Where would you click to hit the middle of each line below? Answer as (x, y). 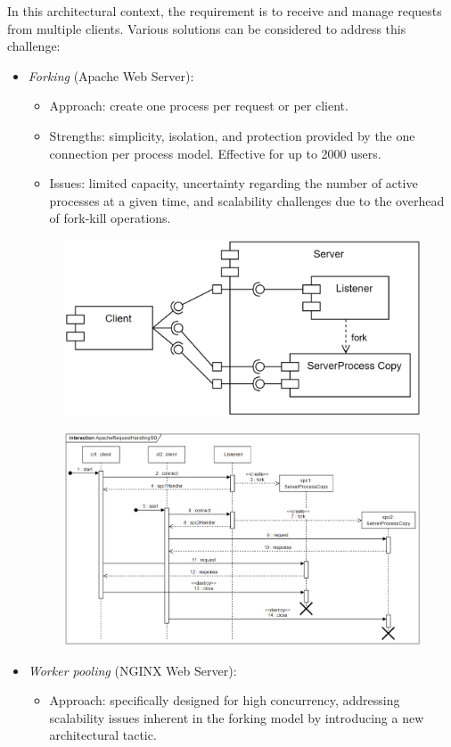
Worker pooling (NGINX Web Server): (132, 670)
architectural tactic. (103, 735)
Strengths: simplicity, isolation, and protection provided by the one (232, 135)
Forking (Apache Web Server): (111, 75)
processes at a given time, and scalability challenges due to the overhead (247, 200)
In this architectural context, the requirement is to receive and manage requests (225, 11)
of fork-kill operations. (110, 218)
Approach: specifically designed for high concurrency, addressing (225, 700)
